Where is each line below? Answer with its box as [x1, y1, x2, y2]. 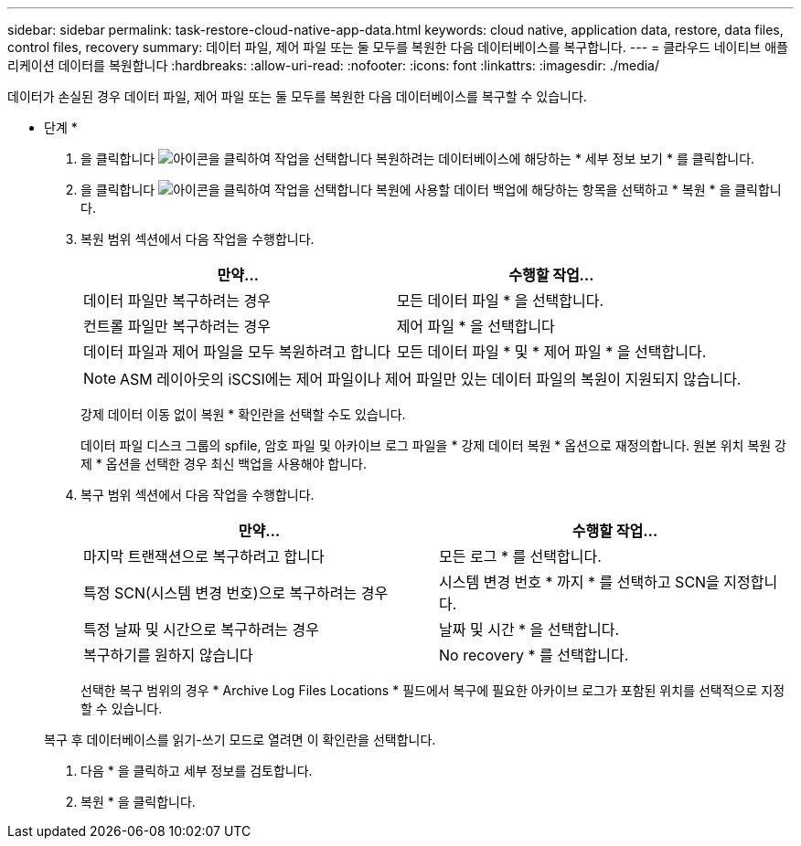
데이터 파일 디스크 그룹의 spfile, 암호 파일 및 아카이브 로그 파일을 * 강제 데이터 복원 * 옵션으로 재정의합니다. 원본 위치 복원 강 [80, 438, 786, 453]
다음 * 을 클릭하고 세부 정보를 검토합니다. [80, 763, 313, 778]
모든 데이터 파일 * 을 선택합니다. [396, 291, 604, 310]
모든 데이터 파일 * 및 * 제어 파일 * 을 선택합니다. [396, 343, 707, 361]
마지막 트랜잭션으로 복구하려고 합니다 [83, 547, 325, 566]
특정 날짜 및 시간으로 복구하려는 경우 [83, 620, 320, 639]
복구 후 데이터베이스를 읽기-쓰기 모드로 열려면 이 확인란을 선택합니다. [44, 732, 436, 747]
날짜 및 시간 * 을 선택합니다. [439, 620, 620, 639]
